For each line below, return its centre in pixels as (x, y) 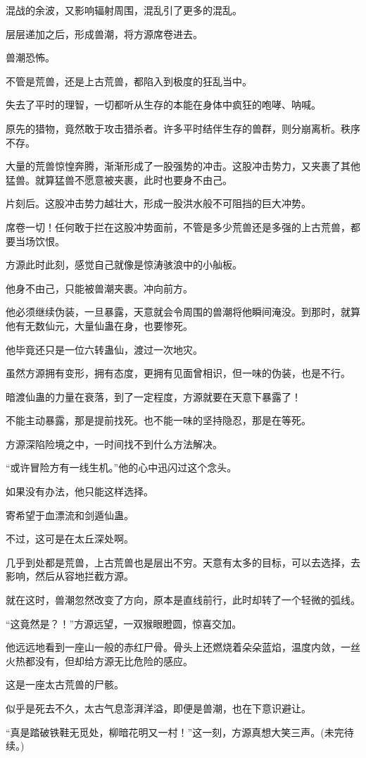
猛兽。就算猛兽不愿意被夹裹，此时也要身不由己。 (119, 179)
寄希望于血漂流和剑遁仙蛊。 (70, 515)
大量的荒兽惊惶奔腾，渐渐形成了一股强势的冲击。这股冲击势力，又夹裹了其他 (183, 166)
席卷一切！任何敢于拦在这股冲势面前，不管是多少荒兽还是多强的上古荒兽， (178, 226)
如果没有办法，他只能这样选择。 (80, 491)
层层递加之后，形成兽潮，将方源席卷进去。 (104, 33)
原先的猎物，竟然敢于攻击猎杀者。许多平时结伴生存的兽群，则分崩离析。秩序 (183, 128)
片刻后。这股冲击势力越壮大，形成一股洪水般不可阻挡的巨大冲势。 (158, 203)
